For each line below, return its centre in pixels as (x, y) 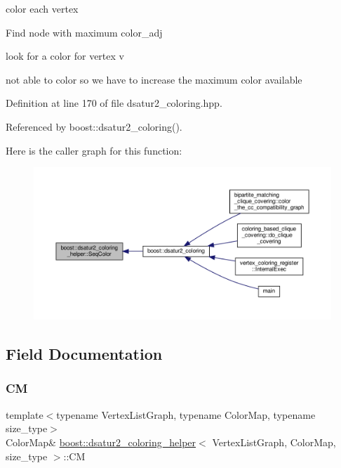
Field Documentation (84, 354)
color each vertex (42, 8)
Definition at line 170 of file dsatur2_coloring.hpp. (114, 103)
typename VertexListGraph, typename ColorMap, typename (186, 414)
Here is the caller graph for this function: (94, 150)
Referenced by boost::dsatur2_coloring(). (94, 126)
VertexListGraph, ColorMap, (274, 442)
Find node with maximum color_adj (84, 32)
